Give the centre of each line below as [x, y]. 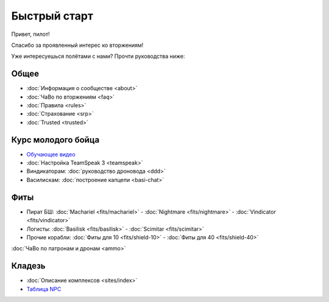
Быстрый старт [52, 16]
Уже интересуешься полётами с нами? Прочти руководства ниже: [98, 56]
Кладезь [28, 266]
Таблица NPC [44, 289]
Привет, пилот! [30, 34]
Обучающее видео [51, 154]
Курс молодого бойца [55, 140]
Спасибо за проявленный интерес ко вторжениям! [77, 45]
